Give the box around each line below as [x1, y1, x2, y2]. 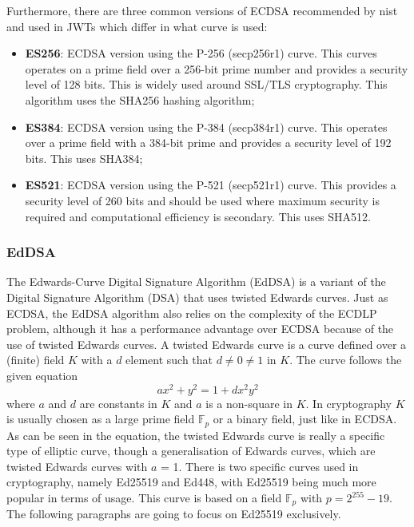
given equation [6, 367, 78, 383]
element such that [125, 351, 213, 368]
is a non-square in [205, 394, 293, 411]
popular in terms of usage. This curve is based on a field [6, 489, 282, 505]
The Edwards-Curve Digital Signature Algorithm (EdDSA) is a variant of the [6, 273, 386, 290]
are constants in [79, 394, 157, 411]
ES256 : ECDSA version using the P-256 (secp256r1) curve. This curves [25, 45, 377, 61]
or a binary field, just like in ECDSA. [213, 410, 397, 427]
